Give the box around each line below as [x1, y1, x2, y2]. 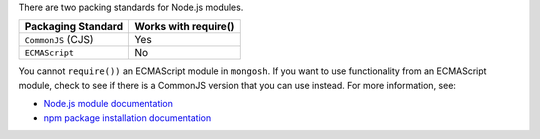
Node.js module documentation [43, 98, 174, 110]
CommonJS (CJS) [24, 33, 94, 47]
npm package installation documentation [43, 111, 212, 124]
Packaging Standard [24, 20, 124, 34]
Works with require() [134, 20, 235, 34]
